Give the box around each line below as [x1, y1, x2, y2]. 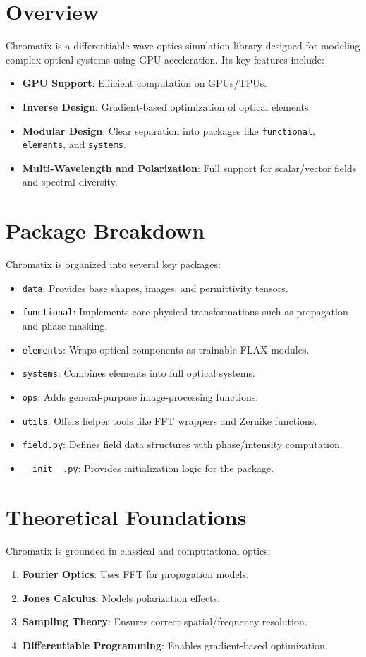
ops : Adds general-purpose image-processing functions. [22, 389, 259, 404]
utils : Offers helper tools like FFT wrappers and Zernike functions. [22, 413, 317, 428]
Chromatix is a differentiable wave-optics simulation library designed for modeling [6, 38, 360, 53]
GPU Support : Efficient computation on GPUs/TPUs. [22, 76, 267, 90]
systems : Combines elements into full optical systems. [22, 366, 255, 380]
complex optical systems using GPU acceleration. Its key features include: [6, 52, 324, 66]
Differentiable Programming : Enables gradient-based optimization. [22, 638, 328, 653]
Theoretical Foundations [6, 502, 247, 531]
